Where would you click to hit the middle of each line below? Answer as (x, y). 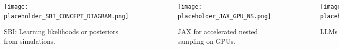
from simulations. (30, 41)
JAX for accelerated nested (218, 31)
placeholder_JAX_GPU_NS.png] (224, 16)
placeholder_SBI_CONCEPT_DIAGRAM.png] (66, 16)
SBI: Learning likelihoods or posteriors (61, 31)
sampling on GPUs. (206, 41)
